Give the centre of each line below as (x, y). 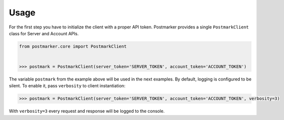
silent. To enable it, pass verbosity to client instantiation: (67, 86)
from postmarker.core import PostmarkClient (73, 46)
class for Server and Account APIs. (44, 33)
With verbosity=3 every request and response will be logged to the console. (87, 111)
